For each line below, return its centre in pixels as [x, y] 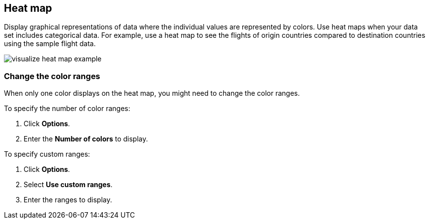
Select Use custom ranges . [68, 185]
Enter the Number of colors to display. [86, 139]
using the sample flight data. [50, 44]
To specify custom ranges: [47, 154]
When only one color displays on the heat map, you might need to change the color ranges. [152, 93]
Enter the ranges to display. [68, 200]
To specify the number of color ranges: [67, 109]
